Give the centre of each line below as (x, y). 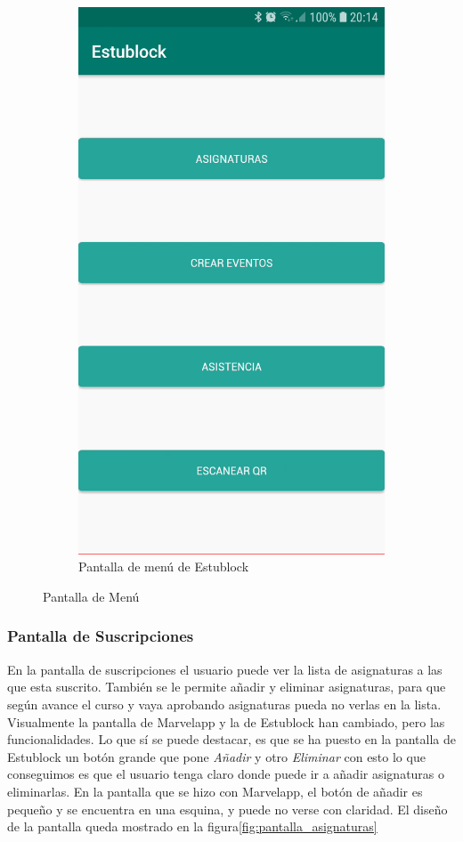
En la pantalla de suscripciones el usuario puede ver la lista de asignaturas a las (225, 669)
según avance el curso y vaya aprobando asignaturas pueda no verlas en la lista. (224, 704)
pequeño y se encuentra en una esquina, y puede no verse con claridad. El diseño (227, 809)
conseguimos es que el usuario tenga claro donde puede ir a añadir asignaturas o (226, 774)
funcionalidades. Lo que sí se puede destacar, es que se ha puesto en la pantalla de (231, 739)
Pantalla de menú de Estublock (164, 567)
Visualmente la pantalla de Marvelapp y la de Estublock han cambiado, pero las (226, 721)
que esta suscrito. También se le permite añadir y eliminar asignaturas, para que (227, 687)
